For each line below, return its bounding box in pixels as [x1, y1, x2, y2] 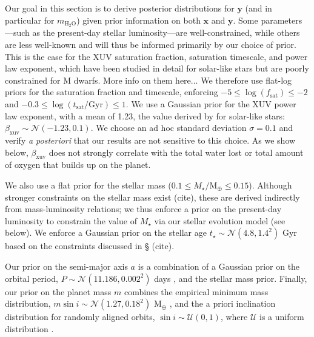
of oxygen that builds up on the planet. [5, 158, 151, 171]
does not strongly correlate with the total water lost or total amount [48, 145, 304, 158]
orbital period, [5, 272, 59, 284]
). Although [249, 178, 292, 191]
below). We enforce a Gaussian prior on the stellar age [5, 226, 207, 239]
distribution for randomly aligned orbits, [5, 310, 155, 323]
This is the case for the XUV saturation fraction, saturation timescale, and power [5, 50, 308, 62]
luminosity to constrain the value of [5, 214, 137, 227]
